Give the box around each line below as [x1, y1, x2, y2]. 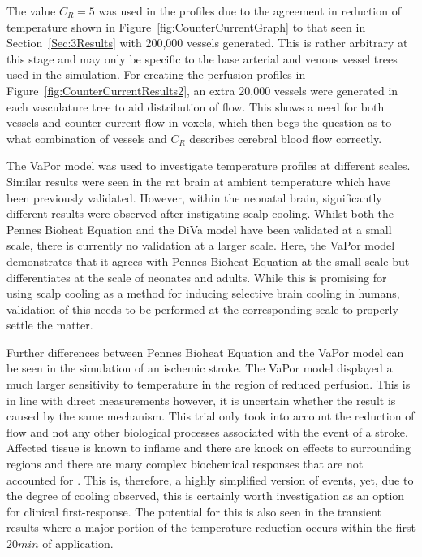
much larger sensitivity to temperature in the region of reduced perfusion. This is [6, 376, 411, 393]
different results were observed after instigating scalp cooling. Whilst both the [6, 205, 394, 222]
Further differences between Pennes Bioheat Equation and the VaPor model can [6, 343, 404, 360]
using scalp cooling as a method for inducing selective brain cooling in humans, [6, 285, 400, 302]
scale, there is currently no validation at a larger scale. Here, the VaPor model [6, 237, 395, 254]
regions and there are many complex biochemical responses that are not [6, 455, 364, 472]
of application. [42, 535, 114, 551]
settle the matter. [6, 316, 93, 333]
